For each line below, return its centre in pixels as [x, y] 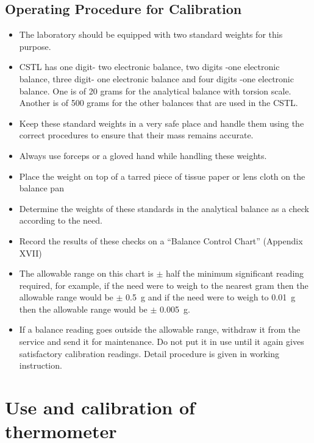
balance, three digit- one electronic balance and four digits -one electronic [156, 78]
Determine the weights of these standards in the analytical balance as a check [164, 208]
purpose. [35, 46]
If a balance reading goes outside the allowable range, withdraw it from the [160, 329]
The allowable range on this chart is [86, 273]
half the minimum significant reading [235, 273]
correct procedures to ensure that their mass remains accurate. [136, 135]
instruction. [41, 365]
